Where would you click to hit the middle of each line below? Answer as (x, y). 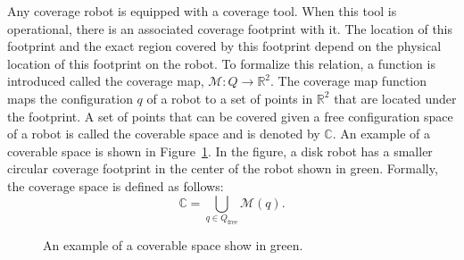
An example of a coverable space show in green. (173, 244)
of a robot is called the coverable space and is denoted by (164, 134)
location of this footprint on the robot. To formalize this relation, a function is (221, 63)
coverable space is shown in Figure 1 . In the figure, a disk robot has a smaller (220, 151)
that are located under (395, 98)
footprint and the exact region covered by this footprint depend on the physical (224, 46)
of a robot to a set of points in (230, 98)
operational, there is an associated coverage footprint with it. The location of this (230, 28)
